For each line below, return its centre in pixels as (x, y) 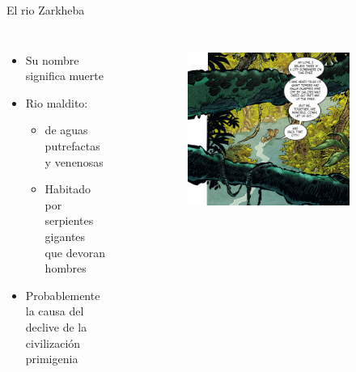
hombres (66, 268)
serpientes (69, 220)
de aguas (66, 130)
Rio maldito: (57, 102)
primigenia (52, 359)
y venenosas (74, 161)
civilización (53, 342)
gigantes (65, 236)
